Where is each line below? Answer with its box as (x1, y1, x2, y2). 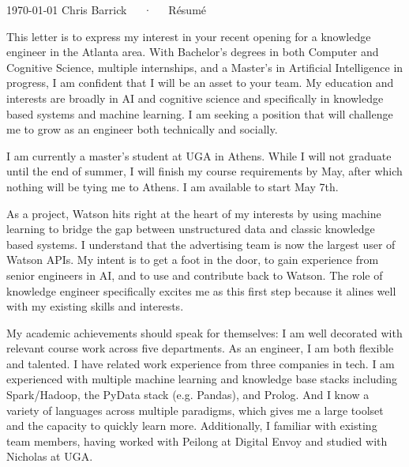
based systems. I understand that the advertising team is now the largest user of (6, 235, 396, 252)
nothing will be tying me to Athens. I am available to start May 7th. (6, 178, 339, 194)
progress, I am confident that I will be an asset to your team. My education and (6, 74, 394, 91)
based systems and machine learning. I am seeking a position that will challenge (6, 105, 393, 122)
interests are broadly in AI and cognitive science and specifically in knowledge (6, 89, 384, 106)
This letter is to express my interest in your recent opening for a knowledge (6, 28, 371, 44)
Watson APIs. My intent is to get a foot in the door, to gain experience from (6, 251, 379, 268)
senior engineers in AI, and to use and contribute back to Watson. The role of (6, 266, 383, 283)
